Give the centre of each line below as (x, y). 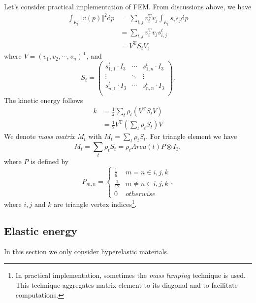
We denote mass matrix (40, 136)
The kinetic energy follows (44, 100)
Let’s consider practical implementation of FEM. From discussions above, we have (128, 6)
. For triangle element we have (192, 136)
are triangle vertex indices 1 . (95, 203)
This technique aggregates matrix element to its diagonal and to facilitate (127, 285)
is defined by (50, 161)
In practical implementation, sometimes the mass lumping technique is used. (130, 275)
